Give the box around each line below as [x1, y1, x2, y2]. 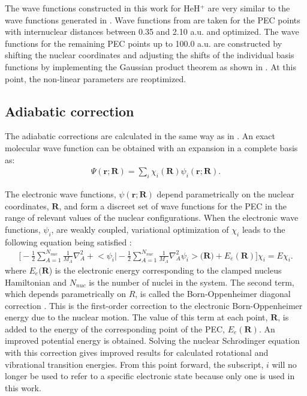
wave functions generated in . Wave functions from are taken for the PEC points [5, 13, 300, 26]
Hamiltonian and [5, 275, 67, 288]
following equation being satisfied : [5, 235, 132, 248]
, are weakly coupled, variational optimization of [51, 223, 229, 235]
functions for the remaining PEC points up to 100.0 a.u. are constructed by [5, 37, 282, 49]
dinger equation [242, 334, 300, 347]
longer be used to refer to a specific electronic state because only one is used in [5, 370, 295, 382]
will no [272, 358, 297, 370]
